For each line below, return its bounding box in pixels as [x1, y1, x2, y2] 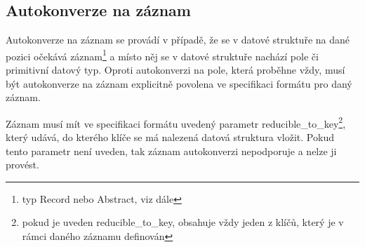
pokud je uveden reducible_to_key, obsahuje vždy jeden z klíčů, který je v [22, 215, 344, 229]
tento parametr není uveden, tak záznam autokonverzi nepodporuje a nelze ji [6, 143, 337, 158]
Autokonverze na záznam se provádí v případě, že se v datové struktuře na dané [6, 32, 350, 47]
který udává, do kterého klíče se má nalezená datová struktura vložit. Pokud [6, 130, 334, 145]
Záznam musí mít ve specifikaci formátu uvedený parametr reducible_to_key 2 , [6, 114, 346, 131]
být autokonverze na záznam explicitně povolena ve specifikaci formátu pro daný [6, 76, 352, 91]
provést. [6, 157, 39, 172]
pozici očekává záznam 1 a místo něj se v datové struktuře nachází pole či [6, 46, 319, 63]
